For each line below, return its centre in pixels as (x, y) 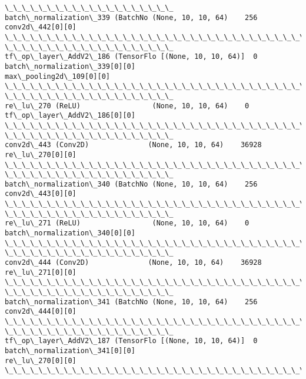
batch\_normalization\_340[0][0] (70, 233)
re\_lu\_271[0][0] (41, 272)
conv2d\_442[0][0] (41, 27)
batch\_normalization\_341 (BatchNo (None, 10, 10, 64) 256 (131, 302)
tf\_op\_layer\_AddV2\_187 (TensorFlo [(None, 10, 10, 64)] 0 (131, 341)
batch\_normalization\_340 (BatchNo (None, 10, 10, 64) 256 (131, 184)
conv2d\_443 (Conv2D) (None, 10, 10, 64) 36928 (133, 145)
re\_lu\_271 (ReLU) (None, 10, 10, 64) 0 (127, 223)
